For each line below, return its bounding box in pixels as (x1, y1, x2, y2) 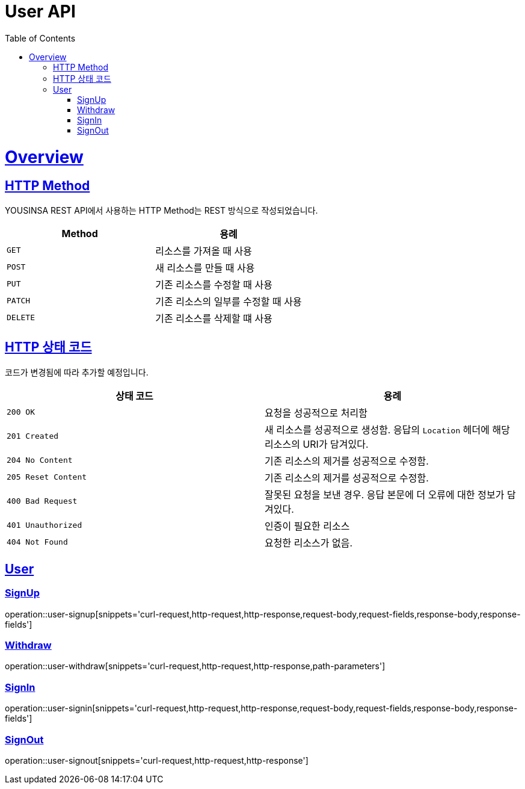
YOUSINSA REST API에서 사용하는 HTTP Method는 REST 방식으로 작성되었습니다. (5, 205, 318, 215)
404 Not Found (7, 537, 68, 547)
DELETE (7, 313, 35, 323)
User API (5, 1, 76, 22)
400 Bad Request (7, 497, 78, 506)
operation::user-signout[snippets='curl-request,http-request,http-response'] (5, 755, 309, 766)
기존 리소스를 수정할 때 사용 (155, 278, 272, 291)
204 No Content (7, 456, 73, 465)
